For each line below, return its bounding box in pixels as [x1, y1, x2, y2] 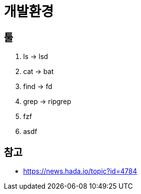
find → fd [23, 82, 52, 91]
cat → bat [23, 67, 54, 76]
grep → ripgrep [23, 97, 71, 106]
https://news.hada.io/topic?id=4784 [23, 167, 137, 176]
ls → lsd [23, 52, 48, 61]
